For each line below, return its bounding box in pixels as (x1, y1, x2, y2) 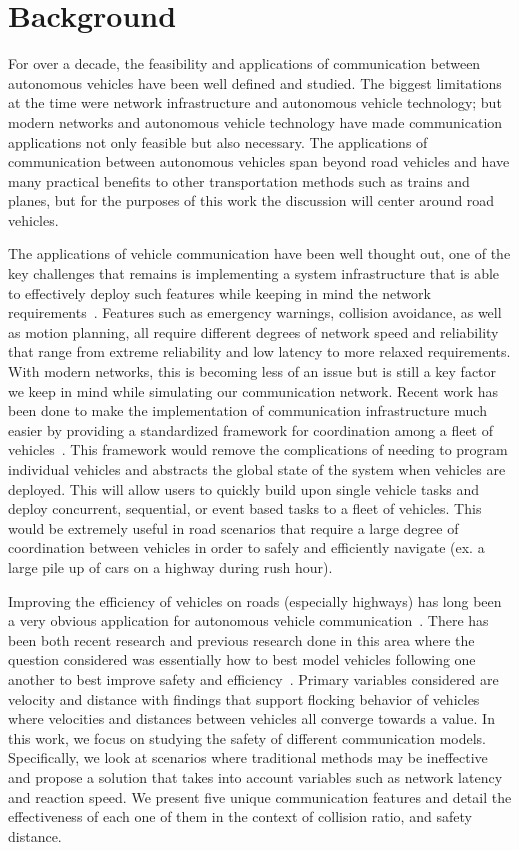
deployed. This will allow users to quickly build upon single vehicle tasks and (8, 478, 480, 499)
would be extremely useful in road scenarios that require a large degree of (8, 517, 459, 538)
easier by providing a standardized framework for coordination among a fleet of (8, 419, 494, 440)
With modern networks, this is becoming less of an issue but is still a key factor (8, 361, 497, 382)
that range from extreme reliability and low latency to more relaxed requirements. (8, 341, 511, 362)
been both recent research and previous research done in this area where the (8, 629, 475, 650)
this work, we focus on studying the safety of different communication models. (8, 727, 487, 748)
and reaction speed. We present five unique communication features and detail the (8, 786, 512, 807)
